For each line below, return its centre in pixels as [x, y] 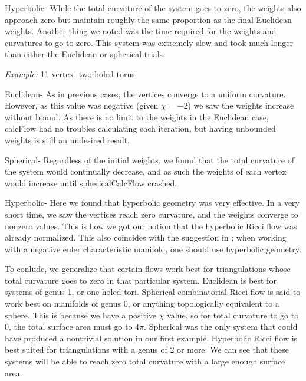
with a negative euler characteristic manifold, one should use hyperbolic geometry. [153, 249]
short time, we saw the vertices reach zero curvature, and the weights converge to [152, 214]
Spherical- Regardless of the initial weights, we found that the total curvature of [149, 160]
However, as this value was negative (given [82, 105]
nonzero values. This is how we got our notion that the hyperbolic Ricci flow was [151, 226]
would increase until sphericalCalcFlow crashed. [91, 183]
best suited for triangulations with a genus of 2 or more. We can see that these [147, 349]
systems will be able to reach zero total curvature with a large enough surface [145, 361]
